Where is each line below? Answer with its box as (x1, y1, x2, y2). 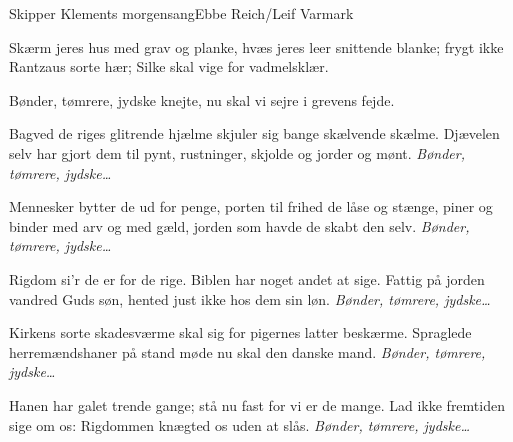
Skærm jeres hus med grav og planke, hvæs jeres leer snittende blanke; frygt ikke (9, 36, 504, 57)
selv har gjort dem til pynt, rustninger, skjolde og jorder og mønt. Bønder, (9, 142, 465, 163)
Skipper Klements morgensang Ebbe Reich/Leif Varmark (9, 3, 354, 23)
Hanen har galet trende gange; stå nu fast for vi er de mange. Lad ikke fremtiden (9, 394, 505, 415)
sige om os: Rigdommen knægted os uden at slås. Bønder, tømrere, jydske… (9, 414, 470, 435)
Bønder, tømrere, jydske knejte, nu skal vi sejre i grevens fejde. (9, 89, 395, 110)
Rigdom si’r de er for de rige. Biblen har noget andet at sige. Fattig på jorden (9, 268, 485, 289)
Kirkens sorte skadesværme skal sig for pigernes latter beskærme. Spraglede (9, 322, 472, 343)
